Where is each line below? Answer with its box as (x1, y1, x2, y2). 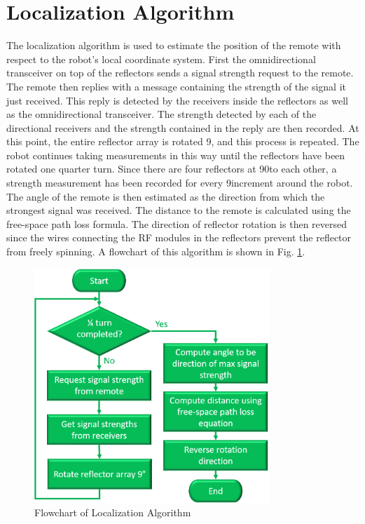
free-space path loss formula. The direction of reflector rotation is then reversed (6, 216, 347, 231)
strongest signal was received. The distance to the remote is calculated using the (6, 203, 351, 217)
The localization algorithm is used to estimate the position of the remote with (6, 38, 341, 53)
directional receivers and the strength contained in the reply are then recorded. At (6, 120, 359, 135)
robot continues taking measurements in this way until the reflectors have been (6, 147, 345, 162)
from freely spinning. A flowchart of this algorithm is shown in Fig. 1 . (6, 244, 305, 259)
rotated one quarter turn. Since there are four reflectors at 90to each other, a (6, 161, 337, 176)
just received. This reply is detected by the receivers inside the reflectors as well (6, 93, 348, 107)
